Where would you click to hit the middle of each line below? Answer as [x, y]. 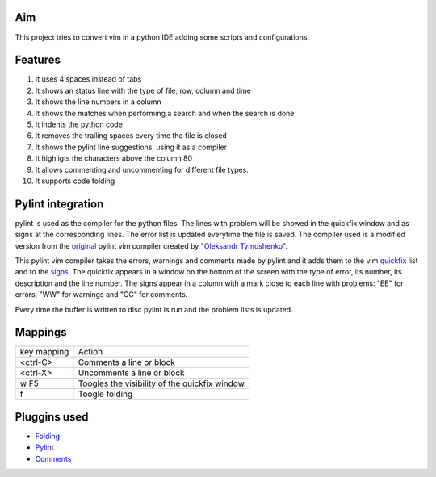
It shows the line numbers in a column [98, 102]
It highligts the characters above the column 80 [114, 158]
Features [38, 60]
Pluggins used [52, 417]
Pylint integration [59, 204]
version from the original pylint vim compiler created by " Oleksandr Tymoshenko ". [151, 245]
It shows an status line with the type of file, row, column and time [143, 90]
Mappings [41, 332]
